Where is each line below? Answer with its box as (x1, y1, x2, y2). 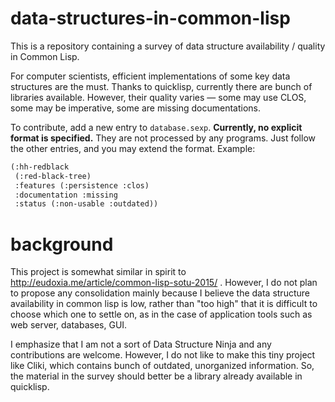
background (10, 233, 114, 256)
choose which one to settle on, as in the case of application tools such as (10, 308, 313, 321)
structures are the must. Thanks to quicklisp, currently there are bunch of (10, 80, 313, 92)
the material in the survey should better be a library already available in (10, 370, 303, 382)
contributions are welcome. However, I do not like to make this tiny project (10, 349, 316, 361)
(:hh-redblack (10, 162, 70, 172)
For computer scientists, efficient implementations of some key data (10, 70, 291, 82)
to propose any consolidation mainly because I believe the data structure (10, 287, 310, 299)
